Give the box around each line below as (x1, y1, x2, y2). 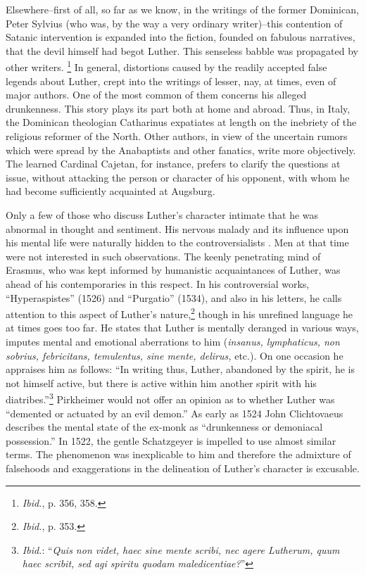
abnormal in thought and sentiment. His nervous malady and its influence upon (6, 221, 349, 236)
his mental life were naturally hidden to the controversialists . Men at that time (6, 235, 349, 250)
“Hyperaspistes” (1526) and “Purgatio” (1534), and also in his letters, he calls (6, 290, 342, 305)
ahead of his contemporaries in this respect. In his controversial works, (6, 276, 310, 291)
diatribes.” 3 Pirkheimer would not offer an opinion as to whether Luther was (6, 390, 335, 406)
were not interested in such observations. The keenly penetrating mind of (6, 248, 321, 263)
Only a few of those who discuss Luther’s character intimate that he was (6, 207, 319, 222)
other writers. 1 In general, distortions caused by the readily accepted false (6, 58, 327, 75)
